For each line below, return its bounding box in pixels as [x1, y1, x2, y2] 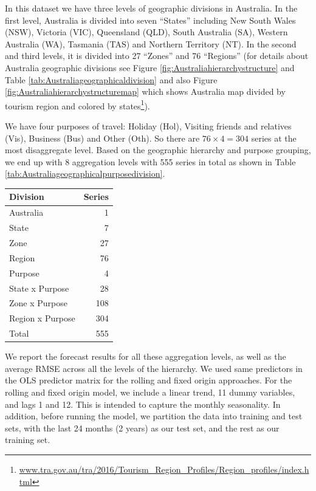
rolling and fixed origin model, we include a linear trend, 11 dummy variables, [5, 385, 295, 398]
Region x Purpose [9, 312, 75, 324]
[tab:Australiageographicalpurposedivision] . [5, 167, 165, 180]
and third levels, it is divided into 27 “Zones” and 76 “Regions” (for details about [5, 49, 309, 62]
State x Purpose [9, 281, 69, 294]
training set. [5, 433, 50, 446]
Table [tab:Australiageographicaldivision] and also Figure [5, 73, 218, 86]
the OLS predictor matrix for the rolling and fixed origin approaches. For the [5, 374, 292, 386]
